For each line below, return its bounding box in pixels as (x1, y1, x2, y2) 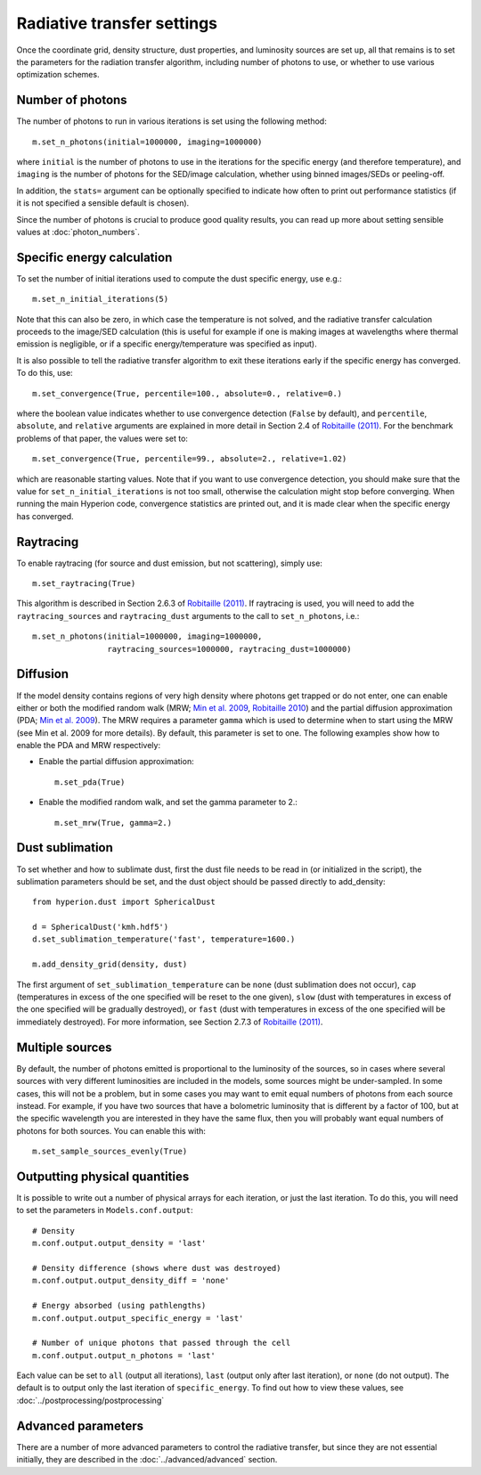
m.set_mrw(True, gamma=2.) (54, 818, 173, 827)
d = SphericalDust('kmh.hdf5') (32, 922, 169, 933)
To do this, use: (16, 368, 73, 379)
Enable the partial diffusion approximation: (38, 756, 195, 767)
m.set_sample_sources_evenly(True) (32, 1146, 188, 1157)
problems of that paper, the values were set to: (16, 433, 189, 444)
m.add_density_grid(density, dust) (32, 959, 188, 970)
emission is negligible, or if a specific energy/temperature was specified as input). (16, 338, 318, 349)
